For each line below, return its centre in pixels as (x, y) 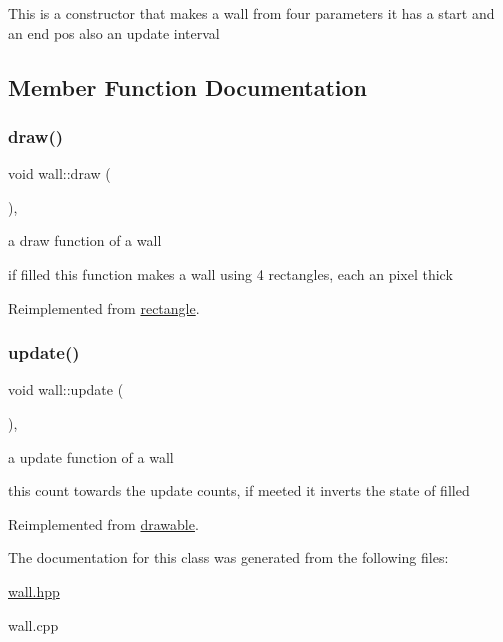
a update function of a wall (91, 456)
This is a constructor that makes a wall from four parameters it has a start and (251, 13)
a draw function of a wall (85, 240)
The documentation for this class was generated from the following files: (228, 557)
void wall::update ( (66, 389)
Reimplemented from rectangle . (104, 307)
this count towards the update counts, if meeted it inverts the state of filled (239, 490)
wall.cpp (33, 624)
